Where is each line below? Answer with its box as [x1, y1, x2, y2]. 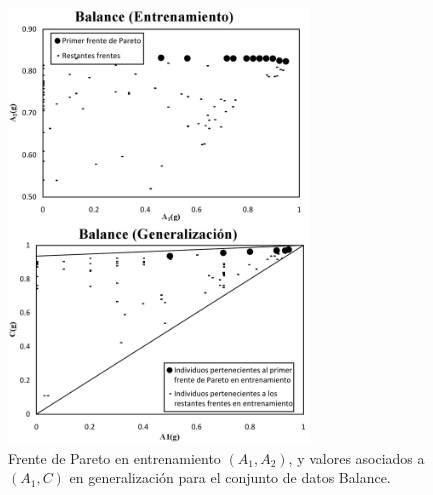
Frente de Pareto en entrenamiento [8, 447, 221, 468]
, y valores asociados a [288, 447, 425, 468]
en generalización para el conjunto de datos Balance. [69, 467, 391, 488]
